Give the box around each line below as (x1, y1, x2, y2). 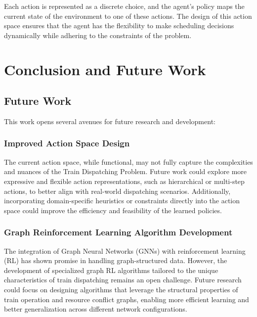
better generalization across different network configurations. (4, 304, 187, 314)
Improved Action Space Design (4, 137, 130, 149)
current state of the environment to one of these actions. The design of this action (4, 10, 252, 21)
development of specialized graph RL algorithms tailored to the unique (4, 265, 218, 275)
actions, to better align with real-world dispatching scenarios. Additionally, (4, 185, 231, 196)
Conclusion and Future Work (4, 59, 206, 79)
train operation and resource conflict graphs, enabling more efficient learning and (4, 294, 249, 304)
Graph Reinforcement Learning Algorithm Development (4, 226, 233, 238)
